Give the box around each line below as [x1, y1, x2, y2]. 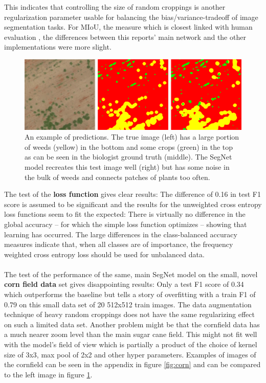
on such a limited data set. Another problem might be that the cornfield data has [4, 319, 260, 329]
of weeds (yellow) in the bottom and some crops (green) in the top [25, 141, 233, 152]
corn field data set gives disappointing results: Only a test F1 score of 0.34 [4, 279, 244, 289]
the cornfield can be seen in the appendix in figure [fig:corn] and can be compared [4, 359, 261, 370]
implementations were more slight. [4, 41, 112, 52]
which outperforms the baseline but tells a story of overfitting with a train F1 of [4, 289, 256, 300]
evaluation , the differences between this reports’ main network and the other [4, 31, 246, 42]
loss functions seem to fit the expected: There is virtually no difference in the [4, 209, 246, 219]
